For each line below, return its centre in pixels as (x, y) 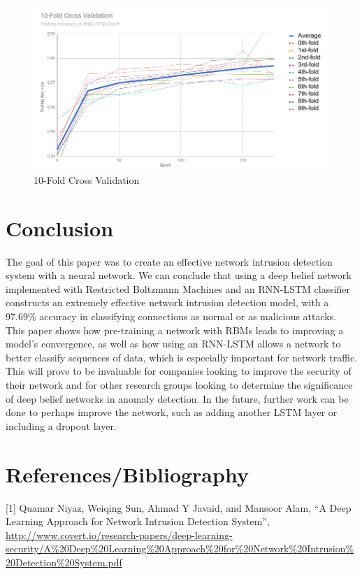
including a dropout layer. (61, 425)
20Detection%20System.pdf (64, 562)
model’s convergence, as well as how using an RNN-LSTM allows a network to (173, 344)
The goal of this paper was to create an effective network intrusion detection (169, 261)
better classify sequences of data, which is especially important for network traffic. (182, 357)
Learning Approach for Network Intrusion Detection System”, (138, 521)
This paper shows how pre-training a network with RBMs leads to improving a (175, 330)
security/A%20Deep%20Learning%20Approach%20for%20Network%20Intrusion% (180, 548)
